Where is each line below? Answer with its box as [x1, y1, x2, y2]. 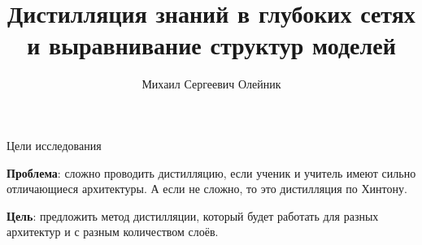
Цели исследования [7, 136, 102, 153]
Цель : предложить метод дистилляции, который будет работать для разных [7, 207, 379, 224]
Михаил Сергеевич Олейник [141, 75, 281, 92]
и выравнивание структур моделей [27, 28, 396, 62]
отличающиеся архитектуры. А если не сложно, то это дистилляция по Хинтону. [7, 180, 407, 197]
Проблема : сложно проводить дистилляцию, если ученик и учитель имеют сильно [7, 164, 416, 181]
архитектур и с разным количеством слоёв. [7, 223, 219, 240]
